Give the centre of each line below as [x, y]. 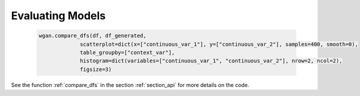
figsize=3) [96, 69]
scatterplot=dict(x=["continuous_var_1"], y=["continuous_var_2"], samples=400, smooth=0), [219, 44]
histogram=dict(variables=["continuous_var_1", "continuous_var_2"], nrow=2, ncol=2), [211, 61]
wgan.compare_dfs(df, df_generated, [93, 36]
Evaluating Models [58, 16]
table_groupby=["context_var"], [127, 52]
